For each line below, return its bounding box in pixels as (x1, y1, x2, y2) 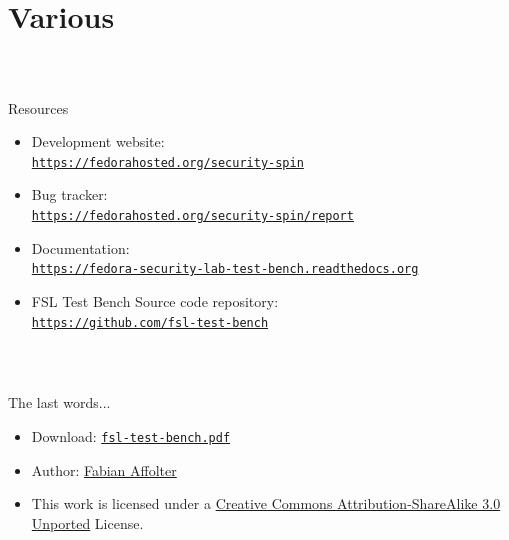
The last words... (8, 392, 111, 413)
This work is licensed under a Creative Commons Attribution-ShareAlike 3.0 (31, 493, 501, 514)
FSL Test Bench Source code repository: (31, 290, 279, 311)
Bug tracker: (31, 184, 108, 205)
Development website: (31, 131, 165, 152)
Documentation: (31, 237, 130, 258)
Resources (8, 97, 69, 118)
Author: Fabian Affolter (31, 459, 177, 480)
